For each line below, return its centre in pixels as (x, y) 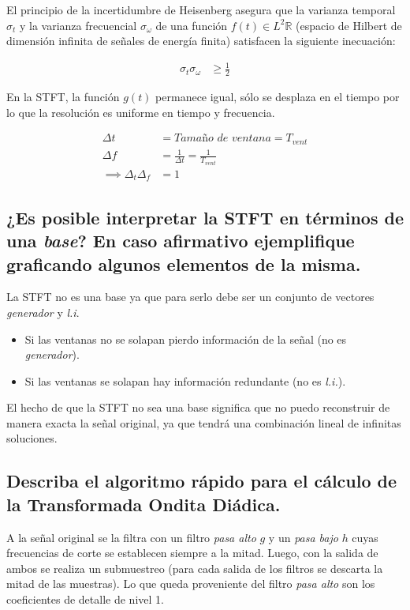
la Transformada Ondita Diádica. (143, 504)
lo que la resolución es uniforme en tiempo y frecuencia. (141, 112)
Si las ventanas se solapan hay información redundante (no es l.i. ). (185, 380)
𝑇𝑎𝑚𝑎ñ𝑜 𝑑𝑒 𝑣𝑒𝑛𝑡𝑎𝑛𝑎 (222, 139)
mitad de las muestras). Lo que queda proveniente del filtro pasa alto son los (191, 584)
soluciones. (32, 438)
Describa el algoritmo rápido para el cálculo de (202, 481)
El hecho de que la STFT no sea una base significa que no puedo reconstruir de (198, 407)
